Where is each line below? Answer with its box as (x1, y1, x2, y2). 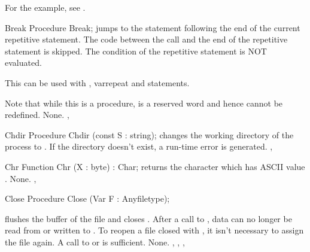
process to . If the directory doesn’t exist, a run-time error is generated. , (5, 140, 273, 153)
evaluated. (5, 56, 42, 69)
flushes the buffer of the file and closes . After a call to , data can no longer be (5, 212, 292, 224)
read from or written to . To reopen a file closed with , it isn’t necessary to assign (5, 224, 304, 236)
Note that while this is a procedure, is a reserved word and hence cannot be (5, 96, 283, 109)
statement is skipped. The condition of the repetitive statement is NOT (5, 44, 267, 57)
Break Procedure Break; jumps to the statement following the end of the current (5, 21, 300, 34)
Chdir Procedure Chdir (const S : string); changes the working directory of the (5, 128, 294, 141)
